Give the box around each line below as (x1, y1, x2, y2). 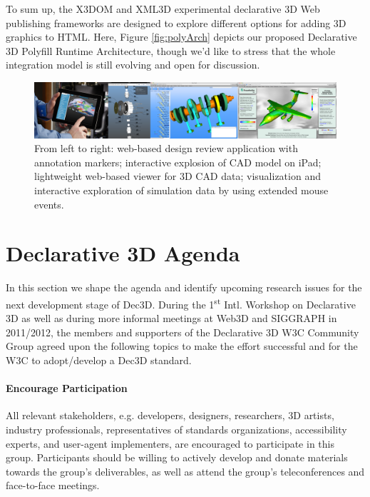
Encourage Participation (6, 381, 128, 396)
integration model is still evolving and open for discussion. (6, 57, 260, 72)
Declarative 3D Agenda (6, 239, 240, 268)
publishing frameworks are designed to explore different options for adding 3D (6, 15, 346, 30)
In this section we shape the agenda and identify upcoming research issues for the (6, 280, 362, 295)
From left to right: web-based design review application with (34, 141, 298, 156)
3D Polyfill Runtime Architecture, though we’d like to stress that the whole (6, 43, 336, 58)
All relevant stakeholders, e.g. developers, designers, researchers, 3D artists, (6, 408, 334, 423)
